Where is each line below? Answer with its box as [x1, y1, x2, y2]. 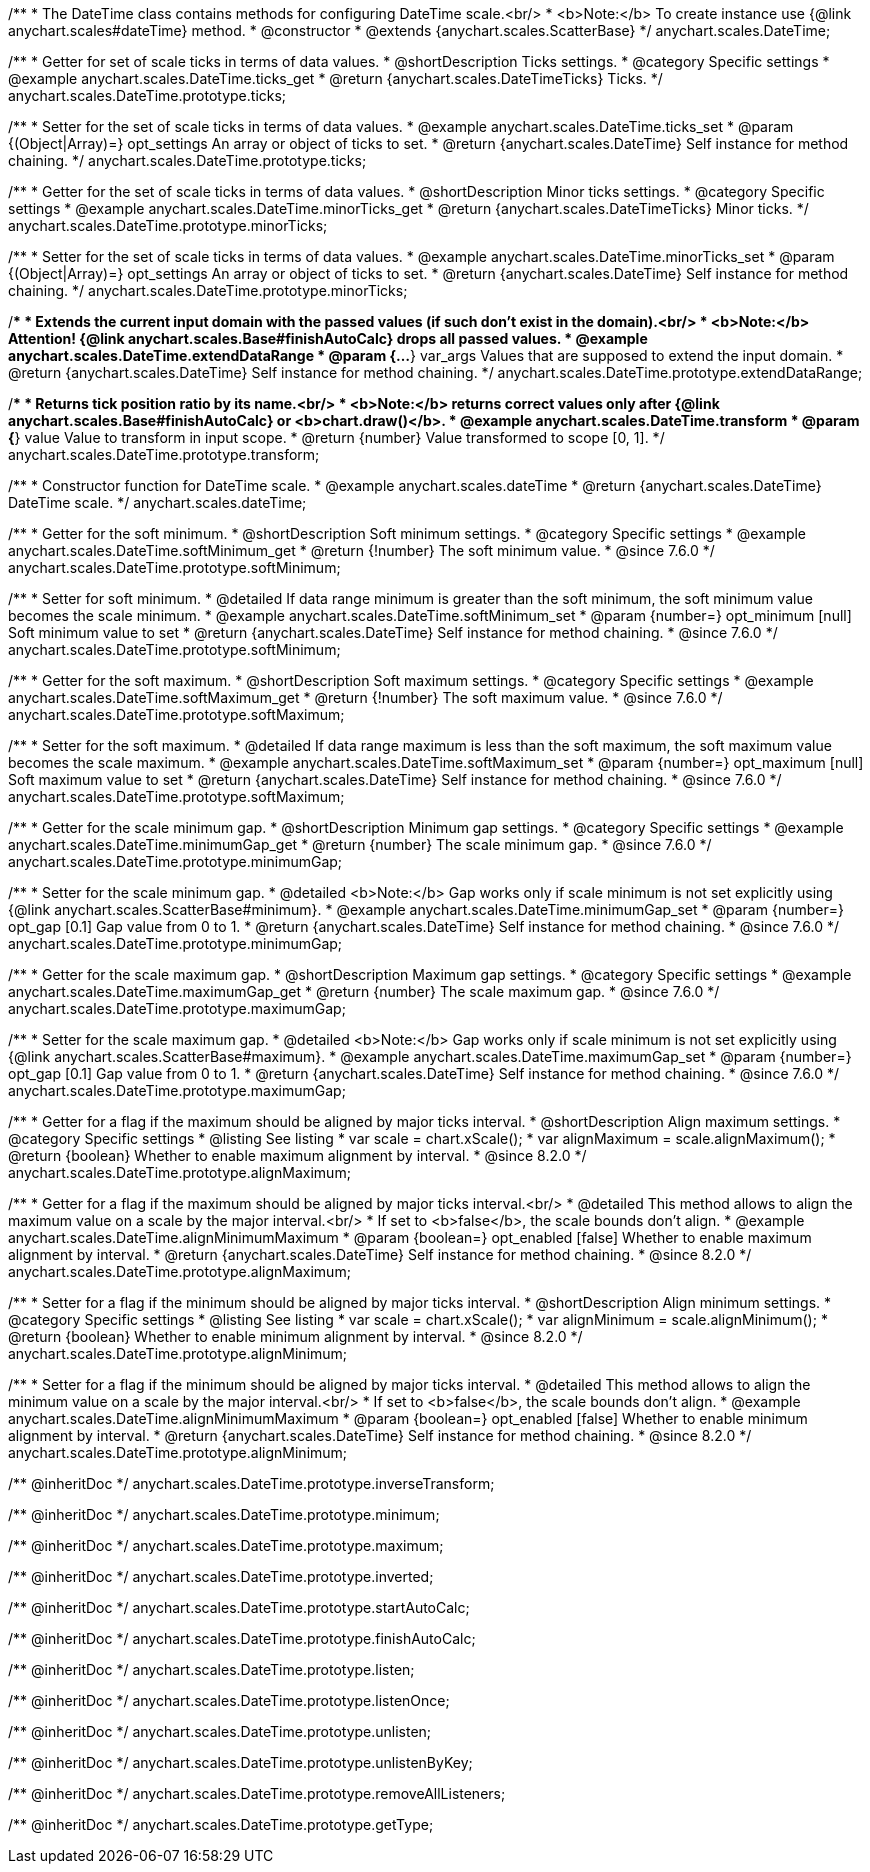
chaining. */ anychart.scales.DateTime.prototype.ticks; [8, 152, 367, 169]
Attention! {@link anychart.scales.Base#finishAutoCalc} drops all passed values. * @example [8, 330, 648, 347]
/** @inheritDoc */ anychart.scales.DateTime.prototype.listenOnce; [8, 1692, 450, 1709]
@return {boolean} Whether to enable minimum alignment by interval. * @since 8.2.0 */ [8, 1328, 583, 1345]
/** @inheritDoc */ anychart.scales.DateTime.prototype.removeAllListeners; [8, 1785, 506, 1802]
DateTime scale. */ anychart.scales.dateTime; [8, 494, 307, 511]
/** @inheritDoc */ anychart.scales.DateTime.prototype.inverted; [8, 1568, 434, 1585]
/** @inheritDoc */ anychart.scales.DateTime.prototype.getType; [8, 1816, 434, 1833]
